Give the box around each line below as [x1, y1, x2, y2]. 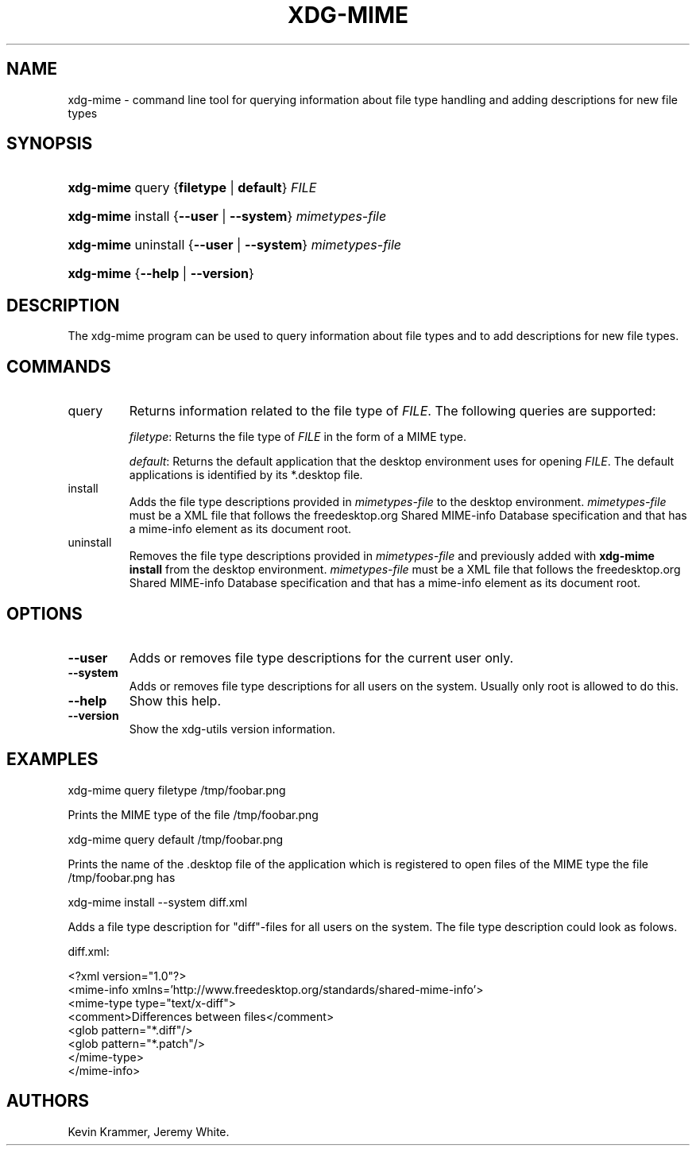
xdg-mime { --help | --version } [68, 265, 254, 282]
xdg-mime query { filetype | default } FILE [68, 180, 317, 196]
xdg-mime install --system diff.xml [68, 895, 248, 909]
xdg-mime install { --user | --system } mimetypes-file [68, 208, 387, 225]
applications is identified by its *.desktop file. [129, 468, 363, 482]
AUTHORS [6, 1091, 90, 1111]
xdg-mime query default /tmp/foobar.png [68, 832, 284, 846]
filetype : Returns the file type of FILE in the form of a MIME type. [129, 430, 466, 444]
